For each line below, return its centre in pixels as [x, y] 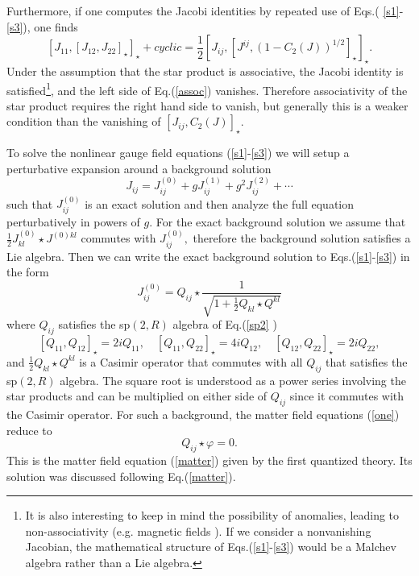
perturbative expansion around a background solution [139, 168]
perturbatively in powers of [73, 221]
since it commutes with [347, 396]
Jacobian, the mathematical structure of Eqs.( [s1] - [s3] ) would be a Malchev [211, 547]
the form [28, 272]
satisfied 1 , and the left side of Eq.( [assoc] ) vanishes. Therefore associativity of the [207, 89]
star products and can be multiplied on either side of [137, 396]
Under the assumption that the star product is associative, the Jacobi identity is [205, 70]
